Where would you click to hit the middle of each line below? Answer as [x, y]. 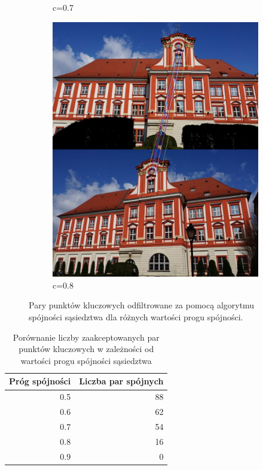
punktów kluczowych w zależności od [86, 349]
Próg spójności [40, 381]
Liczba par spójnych [121, 381]
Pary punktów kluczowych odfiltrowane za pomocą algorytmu [142, 305]
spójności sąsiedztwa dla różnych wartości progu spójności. [136, 317]
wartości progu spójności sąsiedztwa [86, 360]
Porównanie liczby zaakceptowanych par [86, 337]
